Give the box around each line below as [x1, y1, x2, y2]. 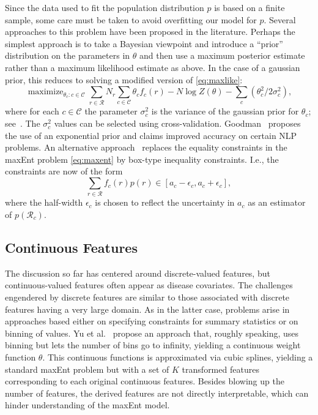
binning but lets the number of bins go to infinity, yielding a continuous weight [5, 338, 301, 351]
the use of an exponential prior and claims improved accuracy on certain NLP [5, 129, 297, 141]
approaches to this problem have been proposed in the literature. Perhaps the [5, 25, 295, 38]
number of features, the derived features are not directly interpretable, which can [5, 386, 309, 399]
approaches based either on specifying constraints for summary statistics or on [5, 315, 298, 327]
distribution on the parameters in [5, 49, 130, 62]
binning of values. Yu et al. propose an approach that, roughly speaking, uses [5, 326, 299, 339]
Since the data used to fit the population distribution [5, 1, 204, 13]
